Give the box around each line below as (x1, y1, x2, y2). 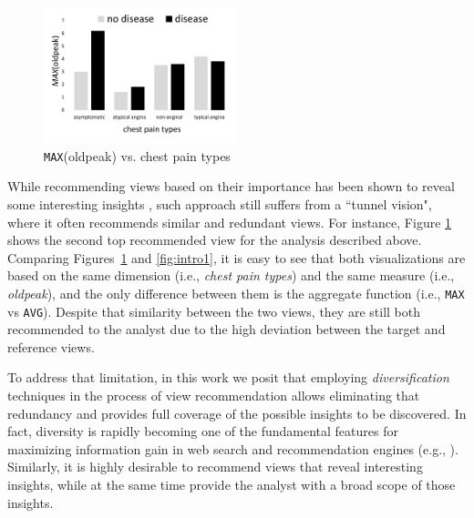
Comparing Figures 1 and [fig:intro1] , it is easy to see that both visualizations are (7, 248, 466, 267)
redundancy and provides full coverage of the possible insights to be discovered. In (7, 403, 467, 422)
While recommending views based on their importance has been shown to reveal (7, 177, 455, 196)
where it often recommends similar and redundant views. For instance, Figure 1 (7, 212, 452, 231)
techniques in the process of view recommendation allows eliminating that (7, 386, 420, 405)
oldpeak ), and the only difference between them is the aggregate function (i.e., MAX (7, 283, 465, 302)
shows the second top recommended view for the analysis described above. (7, 230, 422, 249)
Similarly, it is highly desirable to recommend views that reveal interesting (7, 457, 423, 476)
